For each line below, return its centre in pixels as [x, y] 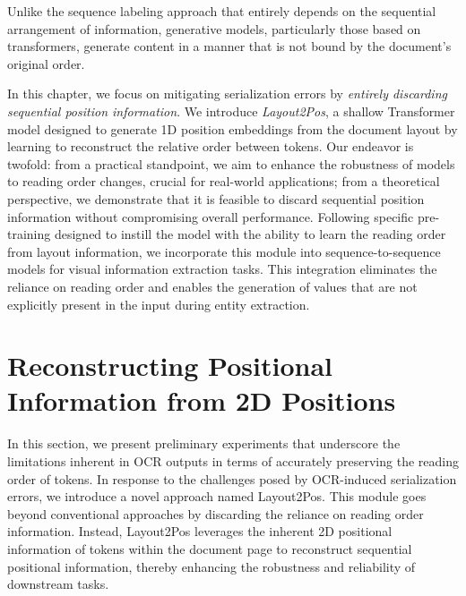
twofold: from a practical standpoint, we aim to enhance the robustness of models [231, 163]
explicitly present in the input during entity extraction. [159, 304]
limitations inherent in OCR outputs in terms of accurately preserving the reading [233, 461]
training [29, 234]
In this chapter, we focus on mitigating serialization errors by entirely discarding [227, 94]
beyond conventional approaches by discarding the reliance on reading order [216, 513]
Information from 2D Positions [202, 400]
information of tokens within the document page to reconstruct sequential [210, 548]
